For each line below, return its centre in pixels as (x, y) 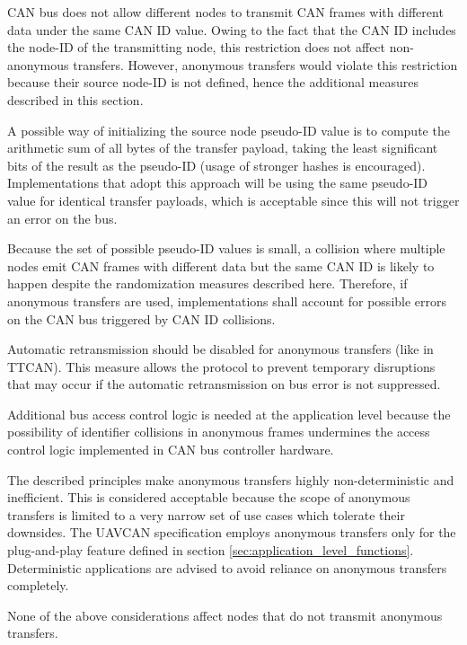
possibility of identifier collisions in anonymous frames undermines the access (219, 432)
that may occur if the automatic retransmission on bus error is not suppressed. (224, 384)
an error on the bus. (62, 218)
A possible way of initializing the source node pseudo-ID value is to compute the (229, 130)
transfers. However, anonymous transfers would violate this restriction (265, 64)
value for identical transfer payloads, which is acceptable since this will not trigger (233, 200)
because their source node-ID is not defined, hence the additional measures (213, 82)
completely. (38, 585)
